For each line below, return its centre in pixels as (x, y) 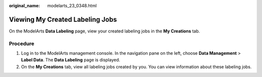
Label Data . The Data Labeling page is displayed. (71, 60)
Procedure (22, 44)
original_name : (25, 6)
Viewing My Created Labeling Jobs (63, 19)
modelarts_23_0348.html (72, 6)
